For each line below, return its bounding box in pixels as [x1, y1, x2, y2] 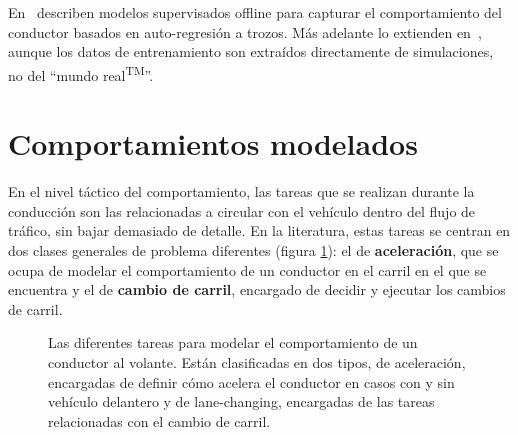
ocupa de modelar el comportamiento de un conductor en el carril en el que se [8, 259, 487, 280]
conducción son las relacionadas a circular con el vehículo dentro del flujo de [8, 200, 476, 221]
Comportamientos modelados [8, 123, 418, 164]
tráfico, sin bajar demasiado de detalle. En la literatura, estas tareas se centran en [8, 220, 511, 241]
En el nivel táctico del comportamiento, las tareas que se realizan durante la [8, 181, 475, 202]
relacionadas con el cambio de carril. [48, 410, 271, 431]
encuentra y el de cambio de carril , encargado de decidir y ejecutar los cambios [8, 279, 506, 300]
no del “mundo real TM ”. [8, 61, 154, 85]
